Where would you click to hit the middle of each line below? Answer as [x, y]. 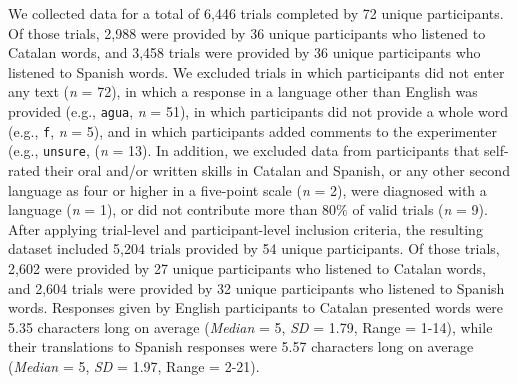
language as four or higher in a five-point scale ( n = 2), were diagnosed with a [247, 189]
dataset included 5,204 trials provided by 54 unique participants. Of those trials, [254, 248]
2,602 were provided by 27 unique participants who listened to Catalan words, [247, 267]
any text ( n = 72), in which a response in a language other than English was [243, 91]
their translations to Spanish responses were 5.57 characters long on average [241, 346]
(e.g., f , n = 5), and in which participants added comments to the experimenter [252, 130]
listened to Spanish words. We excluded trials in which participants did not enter [256, 71]
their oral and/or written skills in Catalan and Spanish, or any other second [277, 169]
